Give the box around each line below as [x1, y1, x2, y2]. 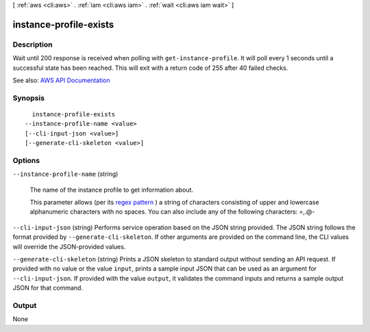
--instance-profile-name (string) [12, 170, 119, 178]
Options [12, 155, 40, 165]
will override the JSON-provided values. [12, 242, 126, 251]
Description [12, 40, 53, 49]
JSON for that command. [12, 284, 84, 292]
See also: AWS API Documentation [12, 76, 110, 84]
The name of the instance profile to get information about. [29, 186, 194, 194]
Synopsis [12, 93, 45, 103]
